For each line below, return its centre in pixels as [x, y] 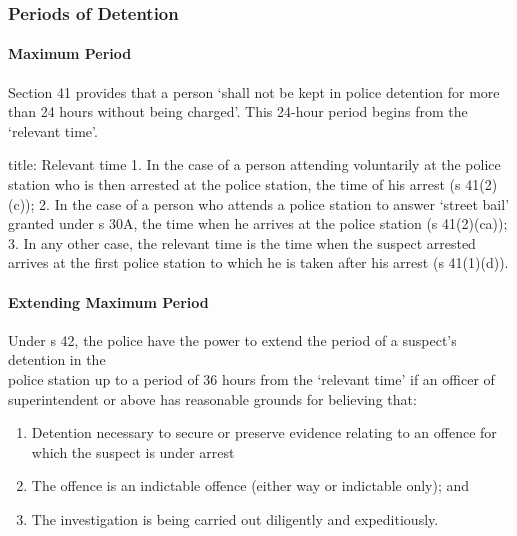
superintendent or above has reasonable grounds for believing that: [212, 398]
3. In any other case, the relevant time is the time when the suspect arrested [242, 242]
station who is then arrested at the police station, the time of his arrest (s [234, 184]
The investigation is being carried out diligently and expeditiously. [235, 518]
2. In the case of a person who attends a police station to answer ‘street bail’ [274, 203]
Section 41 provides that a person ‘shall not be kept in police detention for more [254, 91]
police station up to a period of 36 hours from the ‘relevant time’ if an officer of [251, 378]
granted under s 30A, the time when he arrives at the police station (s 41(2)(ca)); [258, 223]
